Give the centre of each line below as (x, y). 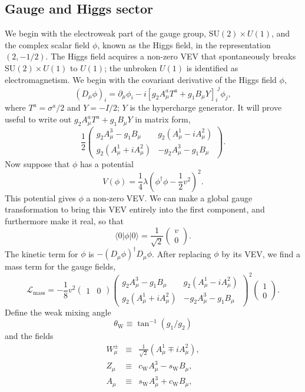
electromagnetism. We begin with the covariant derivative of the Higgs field (141, 79)
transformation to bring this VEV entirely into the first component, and (135, 209)
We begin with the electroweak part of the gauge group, (105, 33)
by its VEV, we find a (261, 253)
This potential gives (40, 197)
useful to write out (38, 119)
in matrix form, (163, 119)
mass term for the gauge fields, (60, 266)
